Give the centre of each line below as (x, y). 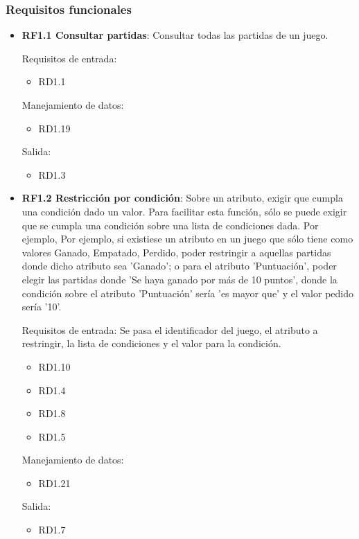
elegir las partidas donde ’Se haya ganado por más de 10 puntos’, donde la (179, 279)
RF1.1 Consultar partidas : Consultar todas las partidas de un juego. (175, 35)
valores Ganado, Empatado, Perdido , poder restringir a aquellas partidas (176, 252)
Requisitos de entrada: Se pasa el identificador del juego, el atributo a (170, 329)
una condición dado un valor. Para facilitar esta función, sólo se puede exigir (184, 211)
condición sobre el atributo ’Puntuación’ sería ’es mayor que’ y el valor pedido (187, 293)
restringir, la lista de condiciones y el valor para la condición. (151, 343)
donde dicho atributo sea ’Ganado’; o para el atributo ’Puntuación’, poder (179, 266)
